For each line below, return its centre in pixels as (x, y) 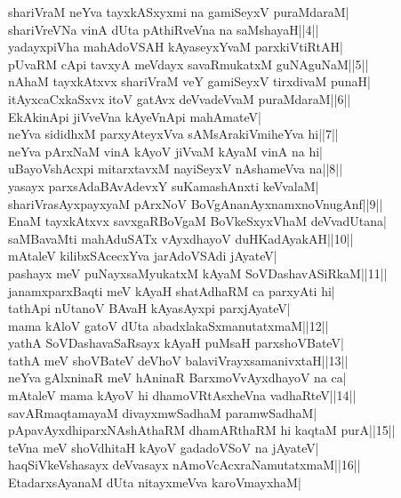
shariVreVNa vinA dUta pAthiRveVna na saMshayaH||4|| (164, 29)
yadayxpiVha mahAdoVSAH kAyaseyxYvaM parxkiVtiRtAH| (176, 47)
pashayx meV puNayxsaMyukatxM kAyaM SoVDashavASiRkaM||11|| (198, 273)
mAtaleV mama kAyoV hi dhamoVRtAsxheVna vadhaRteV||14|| (182, 395)
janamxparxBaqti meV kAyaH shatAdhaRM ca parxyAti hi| (172, 290)
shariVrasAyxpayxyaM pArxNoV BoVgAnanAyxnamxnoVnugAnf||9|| (196, 203)
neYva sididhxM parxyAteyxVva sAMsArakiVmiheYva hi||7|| (173, 134)
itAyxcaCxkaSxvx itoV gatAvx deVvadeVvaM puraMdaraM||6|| (180, 98)
